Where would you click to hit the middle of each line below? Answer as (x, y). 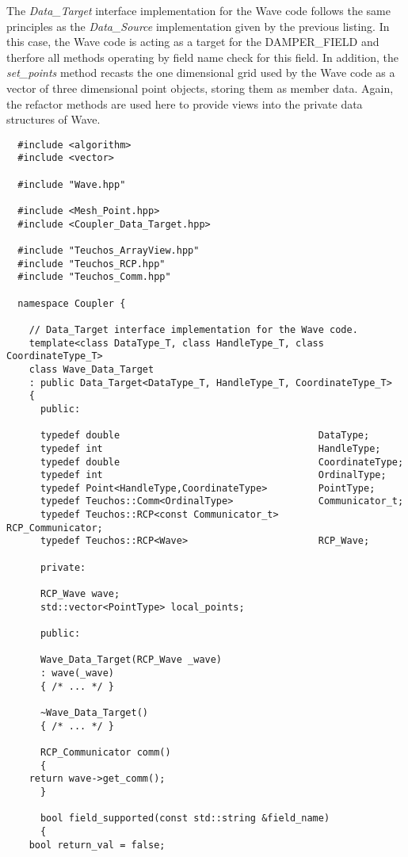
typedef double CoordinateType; (222, 462)
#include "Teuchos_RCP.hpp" (92, 264)
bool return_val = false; (97, 845)
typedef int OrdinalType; (213, 475)
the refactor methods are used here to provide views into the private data (185, 103)
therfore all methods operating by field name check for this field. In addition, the (203, 57)
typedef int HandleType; (210, 448)
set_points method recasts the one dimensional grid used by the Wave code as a (201, 73)
